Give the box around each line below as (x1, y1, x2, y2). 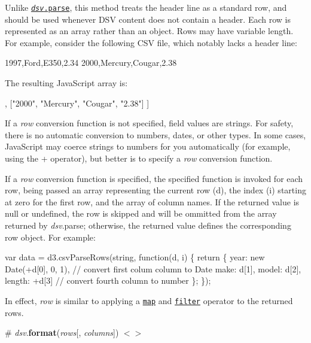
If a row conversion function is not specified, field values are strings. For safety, (5, 117, 294, 129)
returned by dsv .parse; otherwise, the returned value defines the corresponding (5, 218, 291, 231)
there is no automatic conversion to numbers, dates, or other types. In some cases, (5, 128, 306, 141)
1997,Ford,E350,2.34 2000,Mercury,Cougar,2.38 (5, 56, 177, 69)
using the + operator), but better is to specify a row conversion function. (5, 152, 273, 164)
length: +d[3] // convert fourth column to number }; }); (5, 274, 211, 287)
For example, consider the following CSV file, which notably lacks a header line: (5, 36, 297, 48)
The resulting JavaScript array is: (5, 77, 128, 89)
